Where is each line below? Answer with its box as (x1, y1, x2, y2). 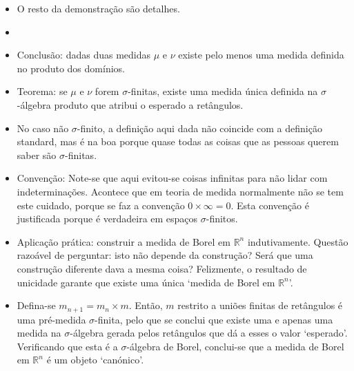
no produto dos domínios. (17, 61, 125, 75)
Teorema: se (17, 84, 68, 98)
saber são (17, 147, 57, 162)
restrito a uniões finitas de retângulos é (177, 298, 343, 312)
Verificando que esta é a (17, 339, 118, 353)
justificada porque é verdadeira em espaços (17, 211, 198, 226)
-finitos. (206, 211, 238, 226)
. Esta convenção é (230, 198, 309, 212)
